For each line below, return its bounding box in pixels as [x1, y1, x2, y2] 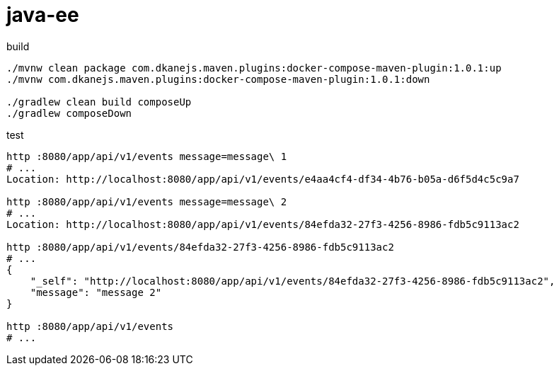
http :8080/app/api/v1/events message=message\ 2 [6, 195, 287, 207]
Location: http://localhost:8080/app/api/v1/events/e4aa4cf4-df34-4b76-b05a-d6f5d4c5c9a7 [6, 173, 519, 185]
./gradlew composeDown [6, 107, 132, 119]
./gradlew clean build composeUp [6, 96, 192, 108]
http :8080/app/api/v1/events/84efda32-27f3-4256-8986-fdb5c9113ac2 [6, 241, 394, 253]
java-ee [6, 3, 79, 27]
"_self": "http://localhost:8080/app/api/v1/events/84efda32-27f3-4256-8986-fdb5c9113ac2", [30, 275, 555, 287]
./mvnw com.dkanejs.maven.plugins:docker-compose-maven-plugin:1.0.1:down [6, 73, 430, 85]
